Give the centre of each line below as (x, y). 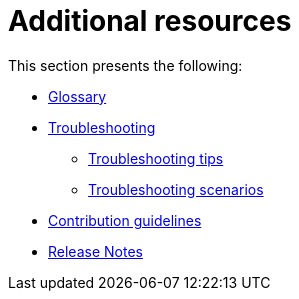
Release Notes (95, 251)
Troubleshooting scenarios (176, 189)
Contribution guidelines (125, 220)
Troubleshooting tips (156, 158)
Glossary (77, 96)
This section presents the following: (125, 65)
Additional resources (150, 21)
